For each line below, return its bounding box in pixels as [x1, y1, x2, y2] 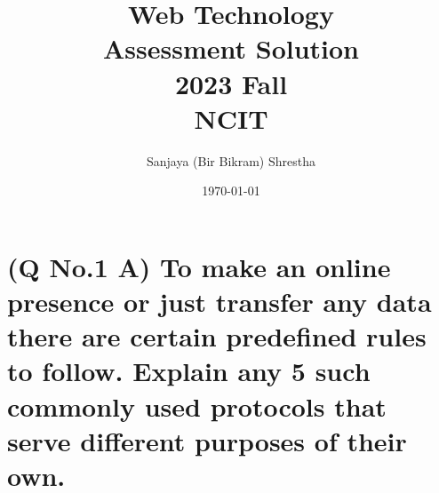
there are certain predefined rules [7, 318, 427, 354]
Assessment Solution [102, 30, 359, 67]
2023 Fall [174, 65, 288, 101]
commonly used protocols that [7, 387, 387, 424]
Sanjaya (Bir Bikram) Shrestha [147, 151, 315, 170]
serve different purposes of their [7, 422, 407, 458]
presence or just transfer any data [7, 283, 432, 320]
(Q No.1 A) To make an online [7, 248, 391, 284]
